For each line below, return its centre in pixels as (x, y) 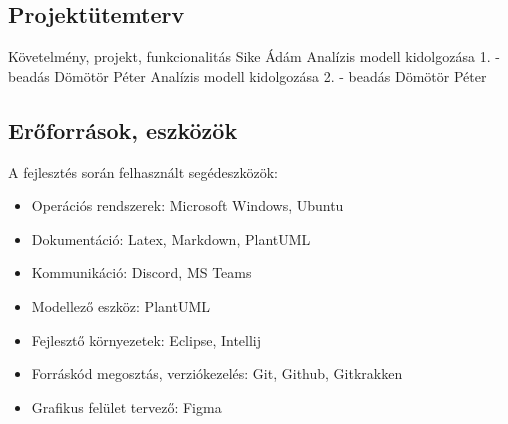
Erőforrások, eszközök (123, 129)
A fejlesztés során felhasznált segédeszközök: (143, 171)
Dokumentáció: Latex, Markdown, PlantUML (171, 238)
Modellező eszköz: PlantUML (120, 305)
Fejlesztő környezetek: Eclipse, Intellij (146, 339)
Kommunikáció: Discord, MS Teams (141, 272)
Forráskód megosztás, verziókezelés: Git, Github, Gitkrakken (217, 373)
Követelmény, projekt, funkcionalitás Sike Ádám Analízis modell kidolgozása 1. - (254, 56)
